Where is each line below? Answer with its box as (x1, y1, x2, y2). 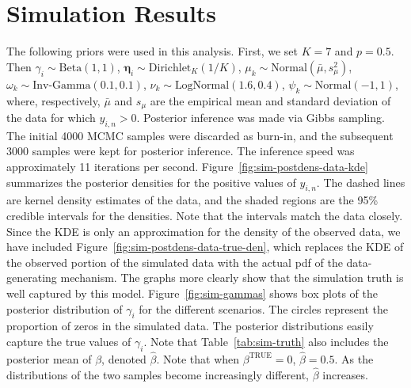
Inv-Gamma (32, 79, 91, 91)
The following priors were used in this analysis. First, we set (6, 43, 298, 59)
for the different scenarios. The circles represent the (139, 300, 389, 317)
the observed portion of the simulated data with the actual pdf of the (6, 253, 343, 270)
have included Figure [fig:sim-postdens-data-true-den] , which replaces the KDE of (6, 238, 404, 255)
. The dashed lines (316, 173, 405, 190)
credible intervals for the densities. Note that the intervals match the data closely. (6, 207, 403, 223)
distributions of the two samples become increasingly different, (6, 366, 309, 382)
